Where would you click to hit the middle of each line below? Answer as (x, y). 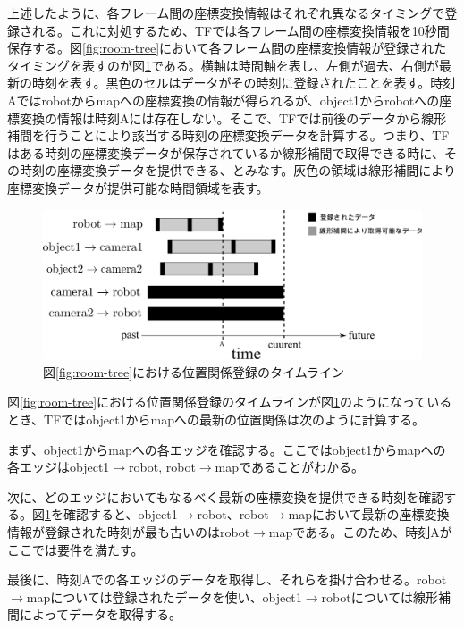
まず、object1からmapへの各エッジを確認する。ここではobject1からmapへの (227, 449)
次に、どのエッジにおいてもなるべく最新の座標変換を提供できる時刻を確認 (226, 496)
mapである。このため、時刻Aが (360, 531)
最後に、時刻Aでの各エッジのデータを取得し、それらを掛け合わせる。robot (227, 579)
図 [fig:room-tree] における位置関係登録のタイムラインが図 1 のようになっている (230, 402)
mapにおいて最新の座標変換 (369, 514)
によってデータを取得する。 (100, 614)
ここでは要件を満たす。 (76, 549)
